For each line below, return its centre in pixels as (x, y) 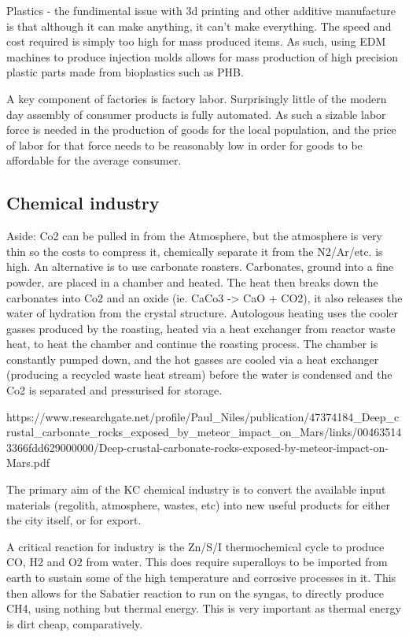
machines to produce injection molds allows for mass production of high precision (203, 56)
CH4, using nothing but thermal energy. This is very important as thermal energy (204, 608)
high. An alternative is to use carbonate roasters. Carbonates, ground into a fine (200, 267)
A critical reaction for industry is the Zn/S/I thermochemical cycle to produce (195, 546)
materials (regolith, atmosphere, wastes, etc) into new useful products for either (198, 504)
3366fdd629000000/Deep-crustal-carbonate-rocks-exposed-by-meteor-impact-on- (197, 447)
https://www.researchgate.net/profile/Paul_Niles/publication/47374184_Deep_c (203, 416)
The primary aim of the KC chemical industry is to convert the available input (196, 489)
